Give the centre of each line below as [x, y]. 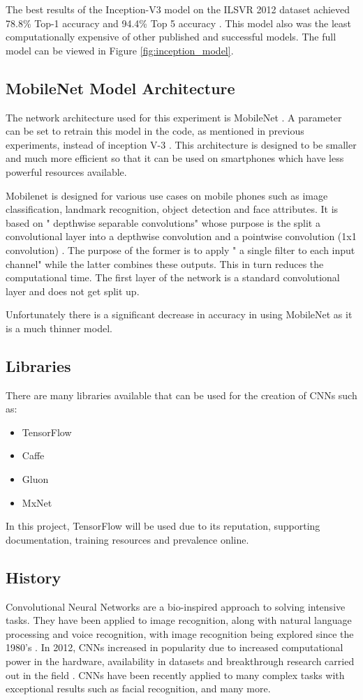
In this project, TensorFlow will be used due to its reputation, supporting [163, 526]
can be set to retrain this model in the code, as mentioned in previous [155, 131]
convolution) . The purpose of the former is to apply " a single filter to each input [180, 250]
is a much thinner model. [59, 328]
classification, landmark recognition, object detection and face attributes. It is [172, 209]
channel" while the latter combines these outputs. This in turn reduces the [165, 263]
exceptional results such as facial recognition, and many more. [138, 688]
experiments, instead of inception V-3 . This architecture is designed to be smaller [181, 144]
